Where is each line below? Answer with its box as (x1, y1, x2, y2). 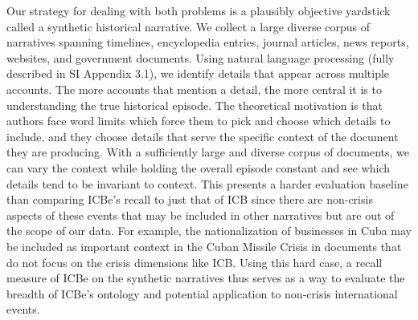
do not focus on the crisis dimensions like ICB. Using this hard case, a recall (6, 253, 383, 270)
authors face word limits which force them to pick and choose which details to (6, 112, 391, 129)
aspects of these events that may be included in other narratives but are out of (6, 206, 395, 223)
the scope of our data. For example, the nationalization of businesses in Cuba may (6, 222, 412, 239)
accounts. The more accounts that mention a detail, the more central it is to (6, 80, 382, 97)
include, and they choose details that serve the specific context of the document (6, 128, 399, 144)
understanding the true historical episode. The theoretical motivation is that (6, 96, 383, 113)
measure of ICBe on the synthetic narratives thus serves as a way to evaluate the (6, 269, 405, 286)
